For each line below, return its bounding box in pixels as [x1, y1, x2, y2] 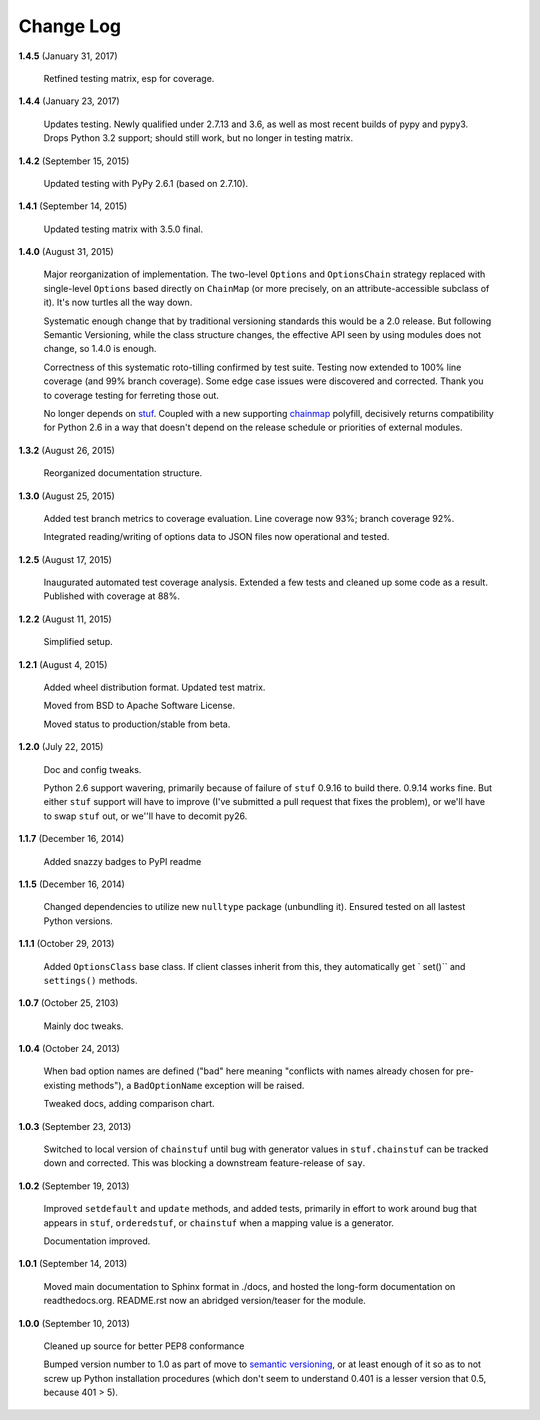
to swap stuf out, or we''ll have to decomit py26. [43, 810, 248, 822]
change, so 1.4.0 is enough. [43, 343, 157, 355]
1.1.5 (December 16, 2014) [18, 878, 125, 890]
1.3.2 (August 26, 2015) [18, 444, 115, 456]
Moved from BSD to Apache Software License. [43, 700, 236, 712]
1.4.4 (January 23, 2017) [18, 95, 120, 107]
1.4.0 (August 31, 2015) [18, 246, 114, 258]
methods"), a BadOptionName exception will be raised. [78, 1079, 305, 1091]
